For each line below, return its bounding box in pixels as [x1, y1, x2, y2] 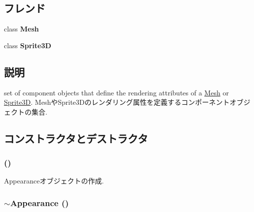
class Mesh [4, 24, 39, 34]
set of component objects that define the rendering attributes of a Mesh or [4, 87, 229, 97]
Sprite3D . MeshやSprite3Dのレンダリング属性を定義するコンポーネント [4, 97, 230, 107]
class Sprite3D [4, 40, 51, 50]
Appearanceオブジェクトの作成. [4, 176, 104, 186]
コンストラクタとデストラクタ [4, 130, 148, 146]
